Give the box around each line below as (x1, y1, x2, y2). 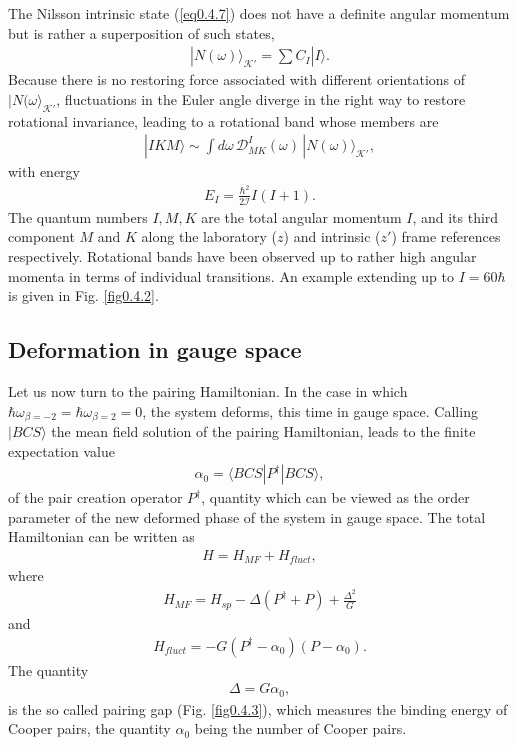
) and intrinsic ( (283, 226, 381, 247)
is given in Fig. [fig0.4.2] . (8, 285, 159, 306)
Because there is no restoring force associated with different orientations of (8, 69, 466, 90)
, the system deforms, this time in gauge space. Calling (142, 400, 478, 421)
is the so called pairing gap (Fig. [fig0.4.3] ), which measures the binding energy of (8, 698, 508, 719)
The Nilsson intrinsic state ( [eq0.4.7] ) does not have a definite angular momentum (8, 3, 510, 23)
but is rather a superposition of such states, (8, 22, 275, 43)
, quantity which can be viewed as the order (201, 487, 470, 508)
